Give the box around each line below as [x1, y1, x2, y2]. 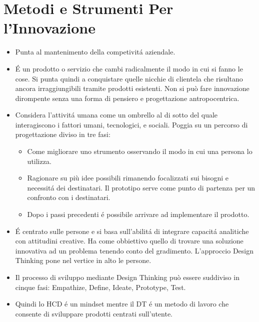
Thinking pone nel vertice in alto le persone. [15, 255, 151, 265]
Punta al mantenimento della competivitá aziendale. [15, 46, 175, 57]
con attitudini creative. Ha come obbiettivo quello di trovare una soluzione [15, 235, 243, 246]
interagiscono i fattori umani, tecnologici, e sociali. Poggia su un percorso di [15, 119, 248, 129]
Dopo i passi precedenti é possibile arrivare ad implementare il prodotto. [27, 209, 249, 219]
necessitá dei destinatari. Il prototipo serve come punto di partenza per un [27, 182, 255, 192]
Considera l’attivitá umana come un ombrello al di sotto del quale [15, 109, 218, 120]
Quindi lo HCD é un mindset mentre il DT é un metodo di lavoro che [15, 298, 229, 309]
